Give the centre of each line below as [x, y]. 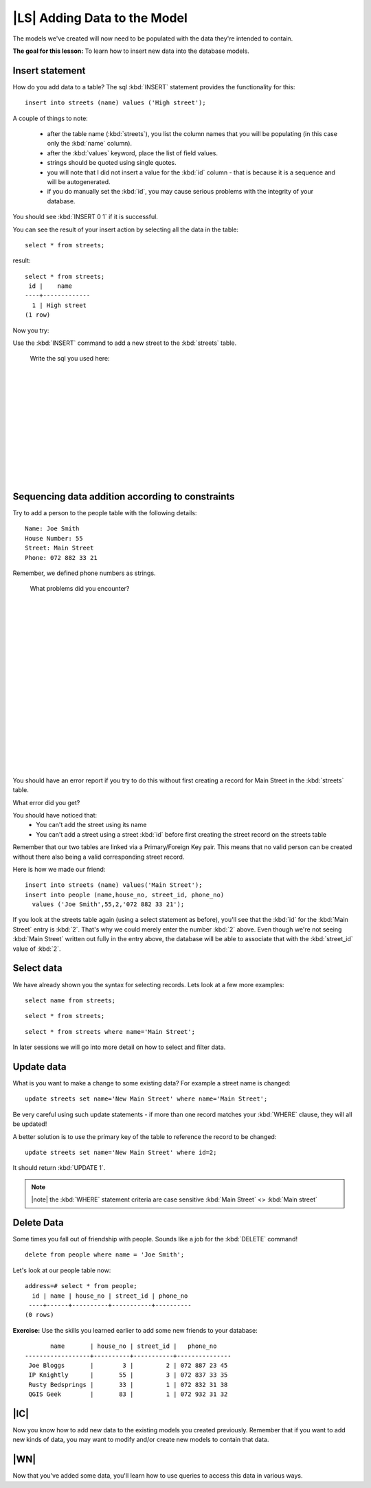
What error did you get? [46, 802]
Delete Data [38, 1222]
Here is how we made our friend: [59, 869]
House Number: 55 [54, 538]
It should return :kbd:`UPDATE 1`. [59, 1168]
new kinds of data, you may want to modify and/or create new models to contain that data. [141, 1440]
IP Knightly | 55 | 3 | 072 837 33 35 [128, 1375]
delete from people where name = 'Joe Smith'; [105, 1255]
